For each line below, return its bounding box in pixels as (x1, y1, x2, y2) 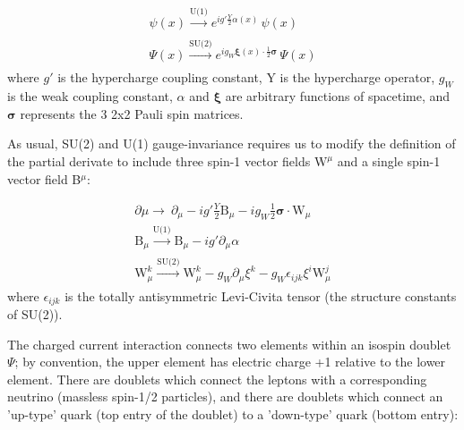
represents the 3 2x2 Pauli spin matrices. (20, 104, 244, 122)
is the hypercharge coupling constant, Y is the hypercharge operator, (57, 68, 435, 87)
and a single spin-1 (337, 152, 441, 171)
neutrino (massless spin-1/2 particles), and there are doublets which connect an (7, 387, 443, 406)
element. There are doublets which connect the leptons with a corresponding (7, 369, 427, 388)
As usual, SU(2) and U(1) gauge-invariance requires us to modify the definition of (7, 134, 456, 153)
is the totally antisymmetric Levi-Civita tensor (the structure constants (64, 286, 457, 305)
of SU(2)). (7, 305, 63, 324)
